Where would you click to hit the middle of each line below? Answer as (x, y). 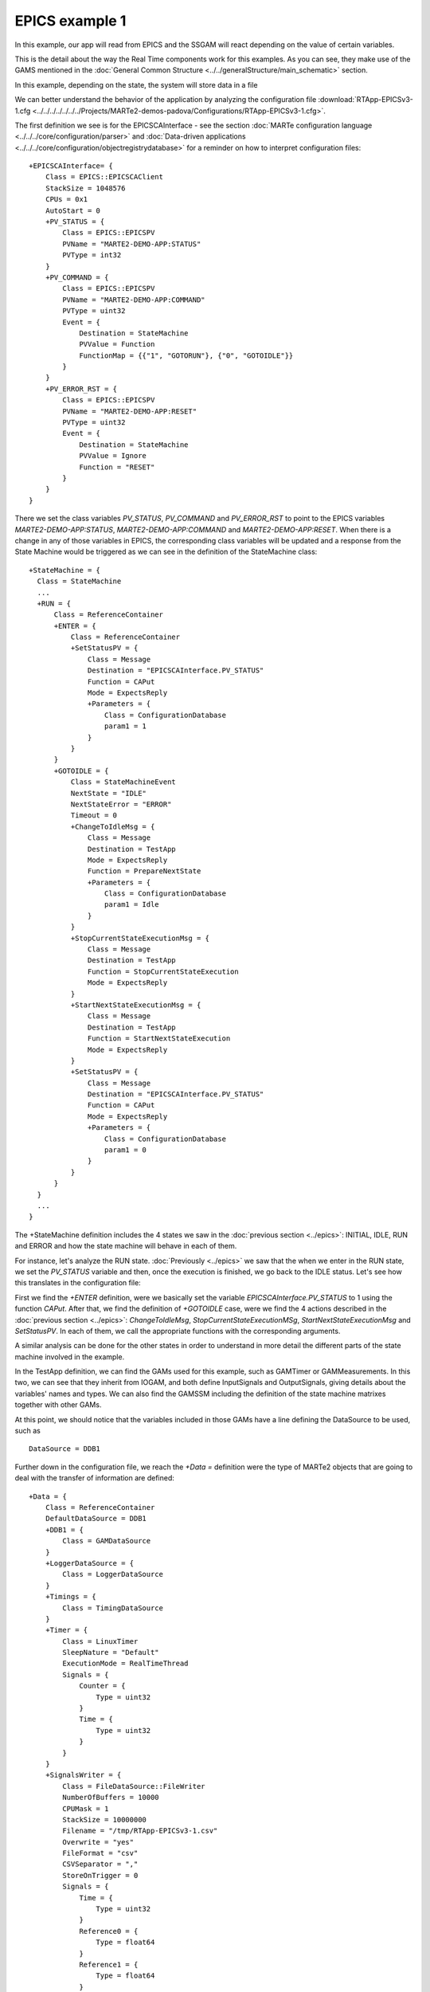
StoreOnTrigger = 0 (100, 1875)
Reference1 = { (109, 1965)
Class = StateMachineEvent (123, 782)
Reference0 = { (109, 1931)
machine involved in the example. (70, 1357)
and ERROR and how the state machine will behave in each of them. (126, 1246)
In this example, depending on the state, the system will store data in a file (136, 84)
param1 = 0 (125, 1150)
